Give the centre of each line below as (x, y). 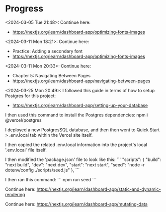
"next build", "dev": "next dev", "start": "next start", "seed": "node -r (75, 164)
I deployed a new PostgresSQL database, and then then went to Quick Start (83, 130)
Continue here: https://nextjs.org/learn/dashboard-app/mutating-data (77, 204)
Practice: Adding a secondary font (47, 51)
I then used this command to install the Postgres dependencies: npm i (77, 115)
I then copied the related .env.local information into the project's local (76, 145)
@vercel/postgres (23, 120)
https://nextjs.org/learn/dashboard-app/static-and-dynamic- (99, 189)
